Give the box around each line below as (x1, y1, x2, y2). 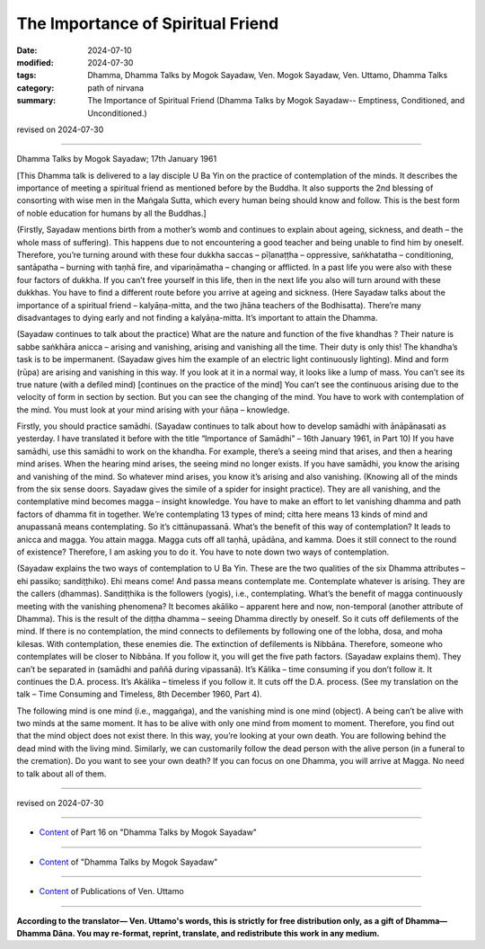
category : (16, 82, 55, 93)
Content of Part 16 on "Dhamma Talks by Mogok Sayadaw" (39, 827, 258, 838)
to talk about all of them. (16, 768, 107, 779)
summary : (16, 95, 57, 106)
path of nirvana (87, 82, 144, 93)
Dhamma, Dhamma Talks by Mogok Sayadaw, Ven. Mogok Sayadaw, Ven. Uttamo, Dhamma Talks (87, 70, 448, 81)
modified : (16, 57, 54, 67)
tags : (16, 70, 37, 81)
